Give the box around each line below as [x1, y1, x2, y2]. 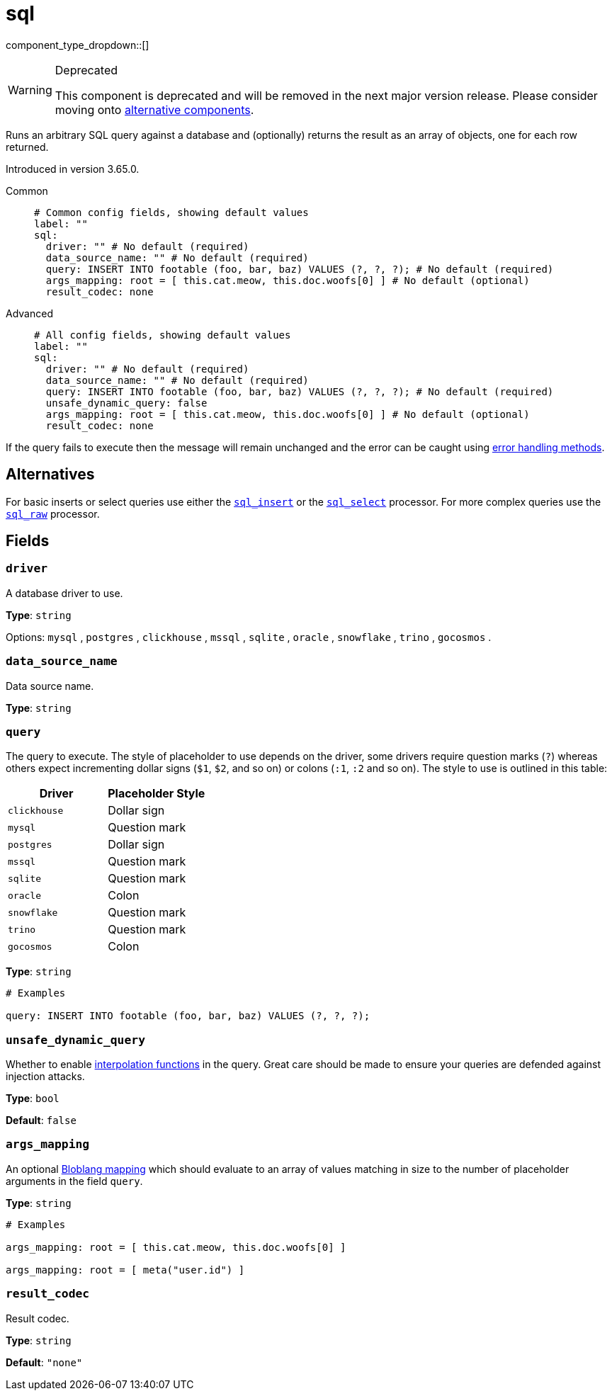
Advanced [6, 307, 53, 319]
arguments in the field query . [6, 1174, 143, 1187]
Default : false [6, 1114, 76, 1127]
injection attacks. [6, 1070, 85, 1083]
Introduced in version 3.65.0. [6, 162, 140, 175]
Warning [8, 82, 52, 97]
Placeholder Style [108, 786, 205, 801]
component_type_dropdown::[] [6, 38, 149, 51]
